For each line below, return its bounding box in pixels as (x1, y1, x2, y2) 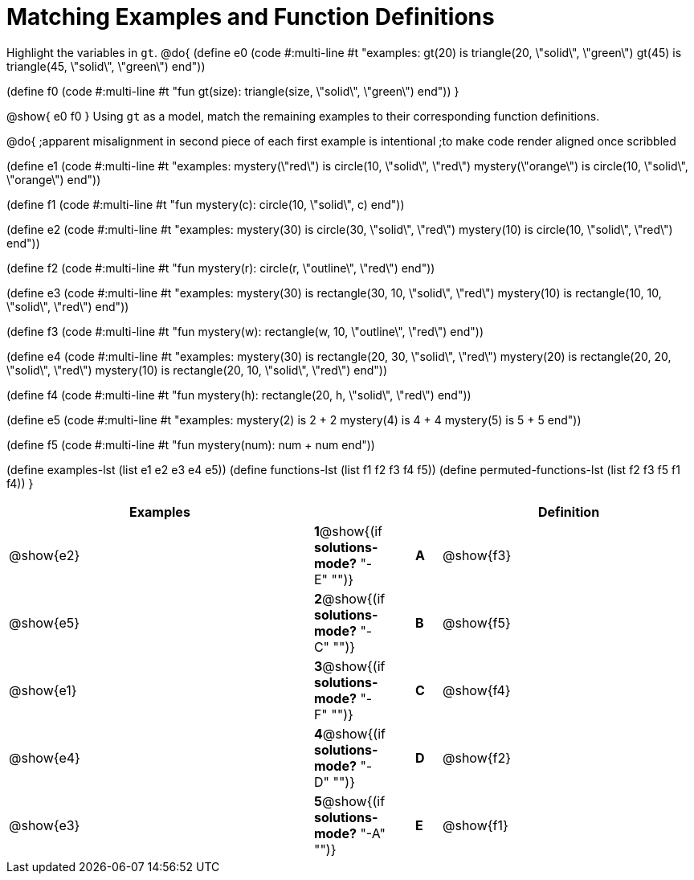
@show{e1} (9, 681, 77, 698)
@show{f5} (443, 614, 511, 631)
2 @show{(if (313, 590, 386, 607)
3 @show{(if (313, 657, 386, 674)
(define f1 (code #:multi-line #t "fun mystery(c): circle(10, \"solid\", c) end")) (6, 197, 405, 211)
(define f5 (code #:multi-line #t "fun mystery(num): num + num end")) (6, 437, 375, 452)
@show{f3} (443, 546, 512, 563)
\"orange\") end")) (6, 172, 101, 186)
